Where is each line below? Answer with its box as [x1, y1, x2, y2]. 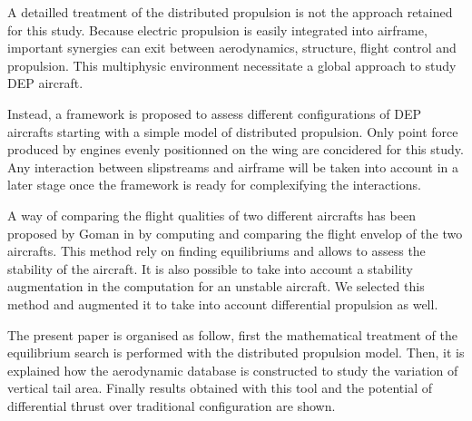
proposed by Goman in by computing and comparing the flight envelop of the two [7, 223, 463, 242]
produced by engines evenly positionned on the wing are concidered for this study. [7, 140, 464, 159]
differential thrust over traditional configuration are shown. [7, 396, 336, 415]
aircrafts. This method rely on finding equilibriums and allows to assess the [7, 241, 426, 260]
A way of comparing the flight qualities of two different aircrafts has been [7, 205, 416, 224]
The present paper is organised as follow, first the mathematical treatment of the [7, 325, 457, 344]
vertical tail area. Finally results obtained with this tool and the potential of [7, 378, 433, 397]
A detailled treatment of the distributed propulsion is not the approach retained [7, 3, 453, 21]
